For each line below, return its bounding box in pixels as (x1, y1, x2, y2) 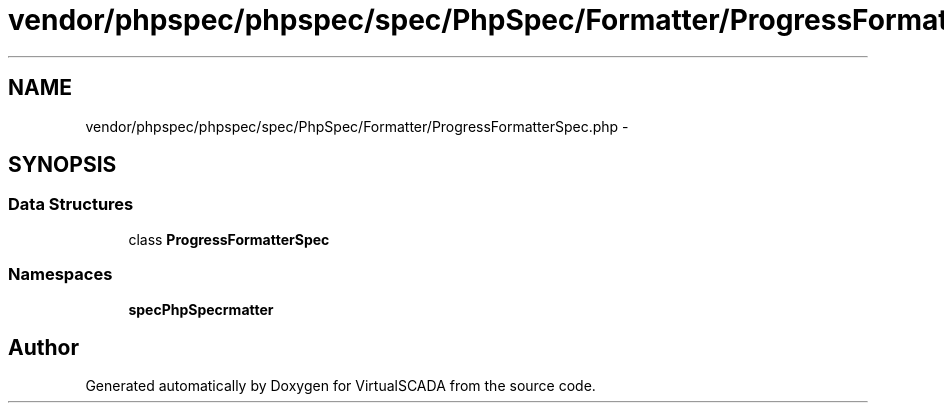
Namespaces (8, 264, 113, 285)
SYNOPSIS (8, 152, 117, 178)
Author (8, 334, 79, 360)
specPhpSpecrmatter (128, 300, 274, 318)
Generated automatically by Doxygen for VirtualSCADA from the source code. (85, 377, 596, 395)
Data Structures (8, 194, 134, 215)
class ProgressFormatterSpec (128, 230, 330, 248)
